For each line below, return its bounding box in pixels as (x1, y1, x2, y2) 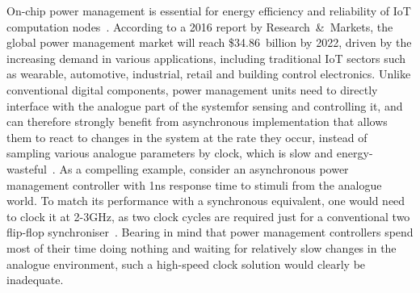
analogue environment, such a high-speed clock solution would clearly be (6, 255, 366, 272)
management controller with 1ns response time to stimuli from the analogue (6, 176, 382, 193)
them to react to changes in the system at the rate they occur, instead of (6, 128, 367, 145)
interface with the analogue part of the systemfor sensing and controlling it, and (6, 97, 403, 114)
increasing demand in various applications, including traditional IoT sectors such (6, 49, 406, 66)
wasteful (6, 160, 47, 177)
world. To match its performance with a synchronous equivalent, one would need (6, 192, 405, 209)
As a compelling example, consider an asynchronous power (59, 160, 349, 177)
